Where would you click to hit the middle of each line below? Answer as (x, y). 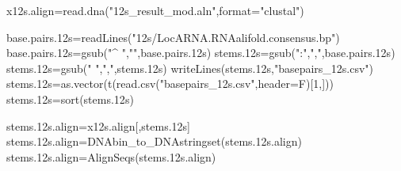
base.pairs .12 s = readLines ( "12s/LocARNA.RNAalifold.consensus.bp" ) (173, 37)
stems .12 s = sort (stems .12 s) (70, 99)
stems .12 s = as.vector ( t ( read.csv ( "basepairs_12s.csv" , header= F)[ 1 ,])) (170, 84)
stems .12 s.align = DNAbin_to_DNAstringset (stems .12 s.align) (154, 141)
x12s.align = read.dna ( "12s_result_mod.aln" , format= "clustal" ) (155, 10)
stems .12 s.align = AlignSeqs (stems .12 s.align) (111, 156)
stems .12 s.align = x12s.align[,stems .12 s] (98, 125)
